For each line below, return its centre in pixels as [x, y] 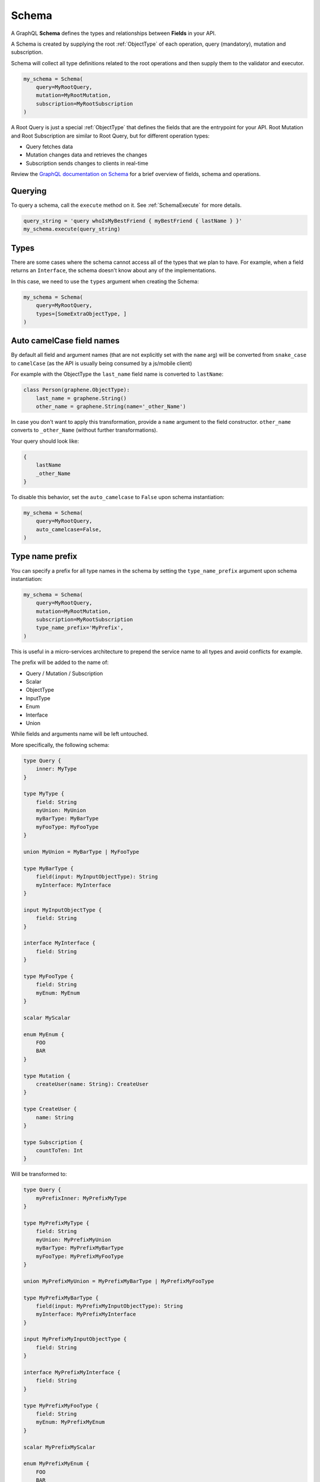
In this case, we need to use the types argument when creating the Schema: [105, 281]
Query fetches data [49, 147]
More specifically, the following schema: [60, 745]
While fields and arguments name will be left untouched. [80, 734]
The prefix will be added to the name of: [60, 662]
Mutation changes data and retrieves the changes [87, 155]
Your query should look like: [45, 441]
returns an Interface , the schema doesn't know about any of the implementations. [113, 270]
